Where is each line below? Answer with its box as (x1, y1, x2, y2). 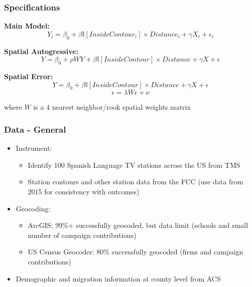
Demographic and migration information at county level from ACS (16, 273, 221, 283)
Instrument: (16, 143, 52, 153)
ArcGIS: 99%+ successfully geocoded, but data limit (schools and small (28, 220, 248, 230)
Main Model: (4, 21, 50, 31)
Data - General (4, 123, 66, 135)
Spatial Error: (4, 71, 53, 81)
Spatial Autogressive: (4, 46, 79, 56)
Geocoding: (16, 203, 51, 213)
